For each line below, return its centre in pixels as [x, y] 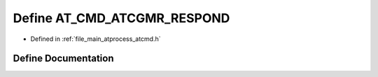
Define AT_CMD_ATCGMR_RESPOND [121, 18]
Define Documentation [63, 59]
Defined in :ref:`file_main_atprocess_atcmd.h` [96, 39]
